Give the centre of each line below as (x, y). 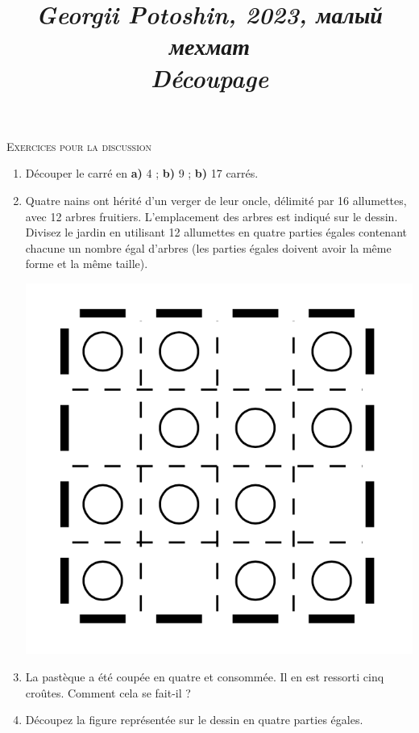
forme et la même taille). (87, 264)
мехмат (209, 46)
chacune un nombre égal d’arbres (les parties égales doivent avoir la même (208, 247)
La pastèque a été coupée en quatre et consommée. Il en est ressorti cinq (205, 676)
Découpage (209, 77)
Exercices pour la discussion (79, 146)
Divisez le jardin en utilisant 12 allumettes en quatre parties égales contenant (216, 232)
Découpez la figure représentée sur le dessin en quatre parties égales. (194, 720)
